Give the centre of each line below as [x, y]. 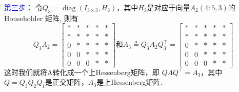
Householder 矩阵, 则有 [41, 18]
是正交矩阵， [67, 82]
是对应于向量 [168, 7]
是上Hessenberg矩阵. [130, 82]
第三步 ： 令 [23, 7]
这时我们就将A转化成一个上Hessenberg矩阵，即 [82, 72]
